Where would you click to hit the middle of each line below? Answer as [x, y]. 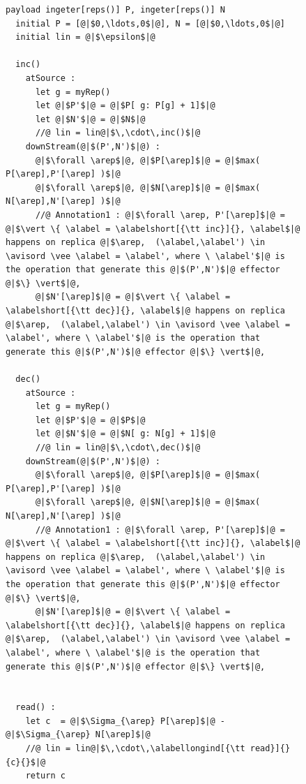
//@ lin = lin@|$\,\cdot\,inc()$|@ [118, 133]
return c [45, 776]
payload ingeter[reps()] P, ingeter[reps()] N [115, 10]
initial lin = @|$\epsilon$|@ [85, 37]
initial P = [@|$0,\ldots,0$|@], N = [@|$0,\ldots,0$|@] [150, 23]
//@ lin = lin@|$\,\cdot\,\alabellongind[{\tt [135, 749]
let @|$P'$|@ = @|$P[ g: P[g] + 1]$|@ [125, 106]
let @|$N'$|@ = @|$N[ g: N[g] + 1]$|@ [125, 434]
